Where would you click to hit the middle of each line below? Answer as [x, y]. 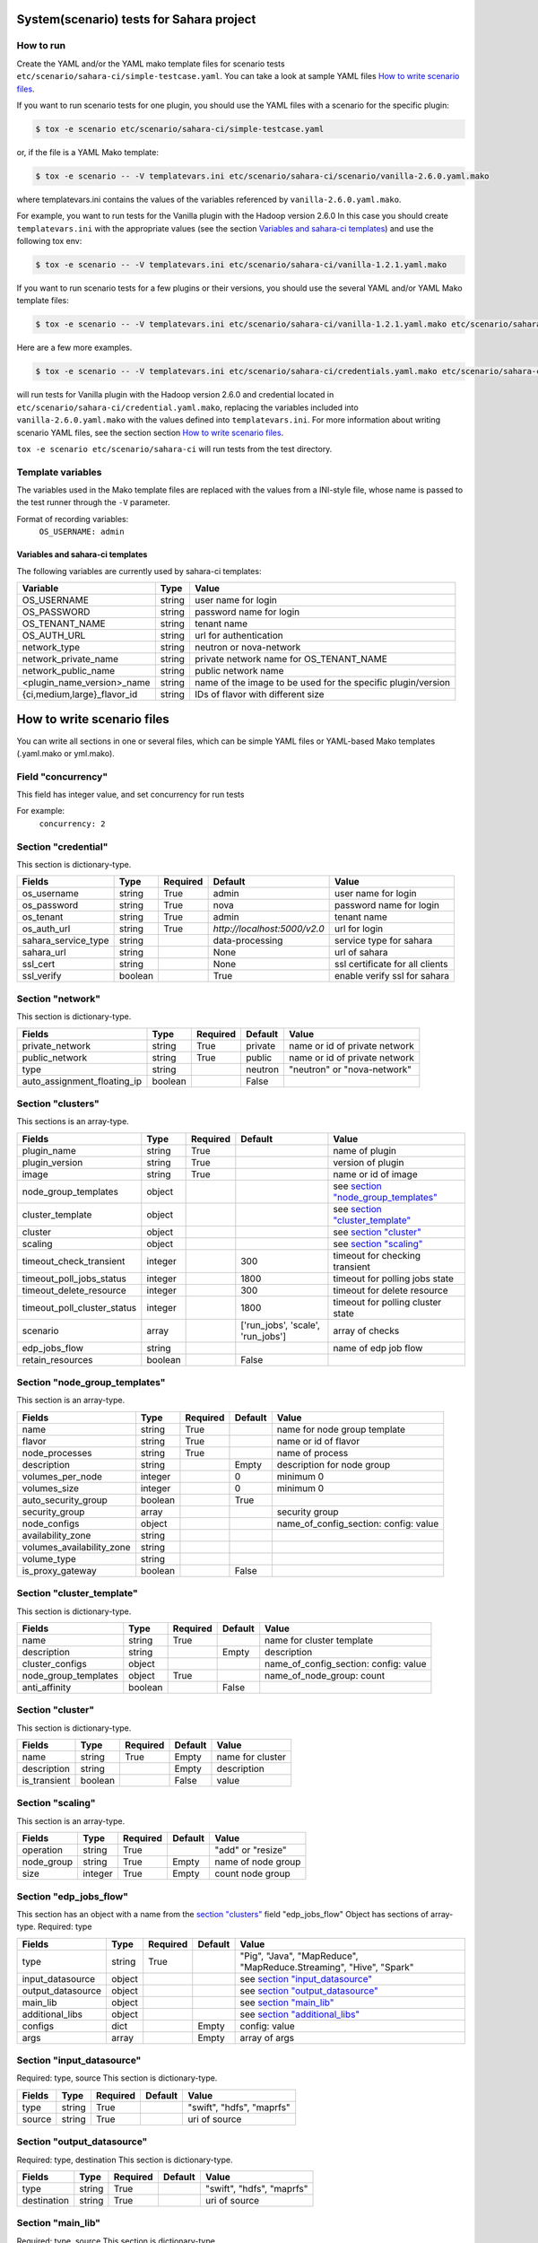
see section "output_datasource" [309, 1990]
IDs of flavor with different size [259, 694]
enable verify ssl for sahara [392, 976]
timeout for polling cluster [387, 1302]
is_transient [46, 1781]
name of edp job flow [378, 1348]
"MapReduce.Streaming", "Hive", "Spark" [327, 1967]
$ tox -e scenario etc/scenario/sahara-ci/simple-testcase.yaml [180, 129]
